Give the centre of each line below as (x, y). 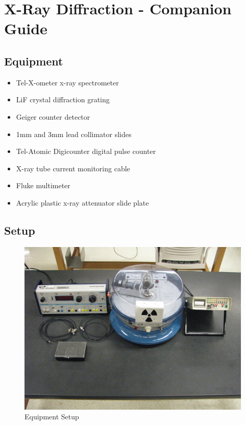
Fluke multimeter (43, 185)
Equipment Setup (52, 417)
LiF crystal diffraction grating (63, 99)
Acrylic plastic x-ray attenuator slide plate (82, 202)
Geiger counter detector (53, 116)
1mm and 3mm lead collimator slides (74, 134)
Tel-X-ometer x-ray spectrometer (67, 82)
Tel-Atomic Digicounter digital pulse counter (86, 151)
